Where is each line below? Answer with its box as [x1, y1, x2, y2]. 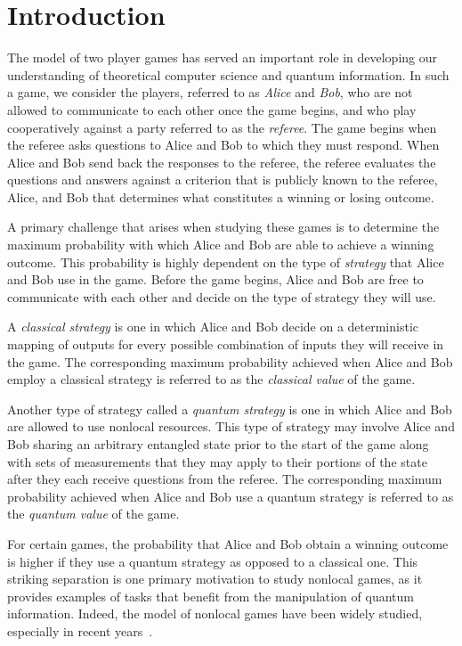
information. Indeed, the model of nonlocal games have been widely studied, [7, 604, 423, 623]
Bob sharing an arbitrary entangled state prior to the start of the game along [7, 435, 429, 453]
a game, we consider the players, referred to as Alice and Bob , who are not [7, 83, 413, 102]
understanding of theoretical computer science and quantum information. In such [7, 65, 450, 84]
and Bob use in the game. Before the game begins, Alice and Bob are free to [7, 270, 424, 289]
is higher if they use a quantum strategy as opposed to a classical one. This [7, 552, 418, 570]
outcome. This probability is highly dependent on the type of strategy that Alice [7, 252, 444, 271]
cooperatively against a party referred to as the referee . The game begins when [7, 118, 437, 136]
